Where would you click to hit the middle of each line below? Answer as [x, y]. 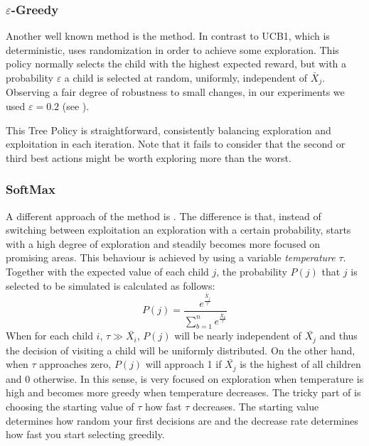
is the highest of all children [300, 364]
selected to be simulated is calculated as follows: [111, 285]
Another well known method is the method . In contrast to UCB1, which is [168, 36]
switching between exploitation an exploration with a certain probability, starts [178, 230]
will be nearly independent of [238, 336]
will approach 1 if [183, 364]
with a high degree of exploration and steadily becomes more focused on [163, 243]
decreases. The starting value [256, 407]
